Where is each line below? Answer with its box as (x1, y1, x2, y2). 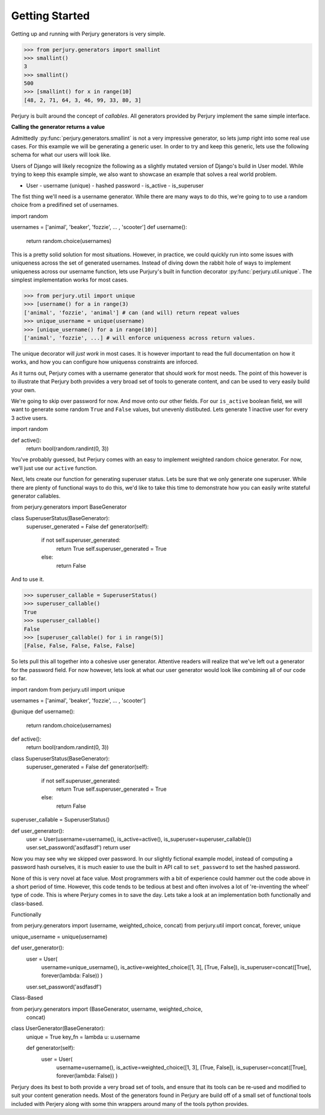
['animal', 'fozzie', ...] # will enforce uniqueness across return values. (23, 334, 256, 342)
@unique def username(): (11, 708, 75, 715)
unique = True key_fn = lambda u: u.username (26, 1033, 140, 1040)
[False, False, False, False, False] (23, 642, 135, 649)
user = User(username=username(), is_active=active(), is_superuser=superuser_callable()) (26, 835, 252, 843)
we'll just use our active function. (11, 464, 97, 471)
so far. (11, 675, 27, 682)
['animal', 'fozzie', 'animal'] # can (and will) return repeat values (23, 309, 240, 316)
